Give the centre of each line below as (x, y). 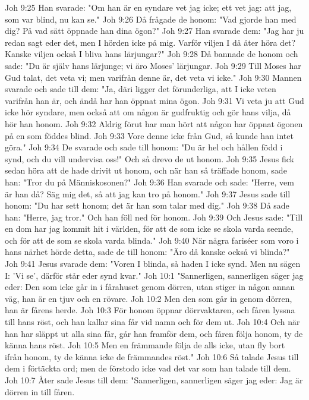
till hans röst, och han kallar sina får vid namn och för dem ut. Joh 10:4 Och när (152, 322)
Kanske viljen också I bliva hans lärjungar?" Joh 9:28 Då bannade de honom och (152, 54)
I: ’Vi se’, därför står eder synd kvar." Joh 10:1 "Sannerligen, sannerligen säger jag (154, 275)
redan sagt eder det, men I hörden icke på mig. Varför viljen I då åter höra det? (150, 42)
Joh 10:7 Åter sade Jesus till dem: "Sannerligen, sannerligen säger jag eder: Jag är (154, 380)
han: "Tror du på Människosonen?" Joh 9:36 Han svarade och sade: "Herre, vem (149, 182)
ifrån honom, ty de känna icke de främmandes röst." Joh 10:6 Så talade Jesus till (152, 356)
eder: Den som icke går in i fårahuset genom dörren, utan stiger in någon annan (150, 287)
